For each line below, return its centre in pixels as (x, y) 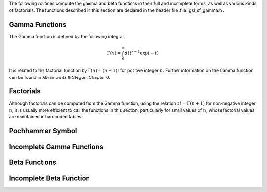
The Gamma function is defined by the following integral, (67, 37)
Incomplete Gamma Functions (56, 147)
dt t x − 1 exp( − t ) (142, 53)
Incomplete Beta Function (49, 178)
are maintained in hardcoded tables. (46, 117)
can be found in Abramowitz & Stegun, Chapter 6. (60, 77)
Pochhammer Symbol (43, 131)
